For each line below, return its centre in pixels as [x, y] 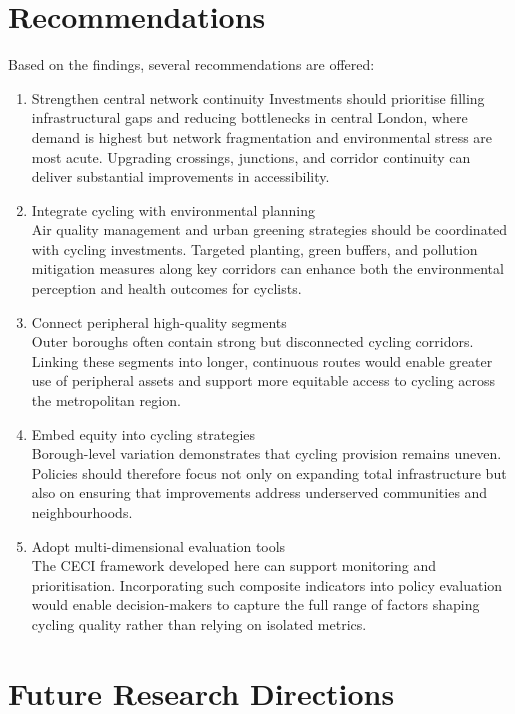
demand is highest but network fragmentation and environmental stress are [262, 136]
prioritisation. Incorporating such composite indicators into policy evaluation [267, 584]
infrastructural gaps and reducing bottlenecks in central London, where [249, 117]
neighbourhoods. [82, 512]
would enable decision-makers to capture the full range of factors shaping [255, 604]
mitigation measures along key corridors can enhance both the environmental [267, 268]
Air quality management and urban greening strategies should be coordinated [269, 229]
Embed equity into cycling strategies [143, 433]
